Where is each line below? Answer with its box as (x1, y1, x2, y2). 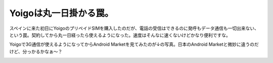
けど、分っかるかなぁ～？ (9, 48, 63, 54)
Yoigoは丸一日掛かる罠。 (9, 8, 114, 19)
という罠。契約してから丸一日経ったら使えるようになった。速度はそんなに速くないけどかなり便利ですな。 (9, 32, 231, 38)
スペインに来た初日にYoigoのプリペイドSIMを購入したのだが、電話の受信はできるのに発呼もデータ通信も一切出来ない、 (9, 25, 259, 31)
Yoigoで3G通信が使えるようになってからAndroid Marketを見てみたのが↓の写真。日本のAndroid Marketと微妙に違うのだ (9, 41, 259, 47)
